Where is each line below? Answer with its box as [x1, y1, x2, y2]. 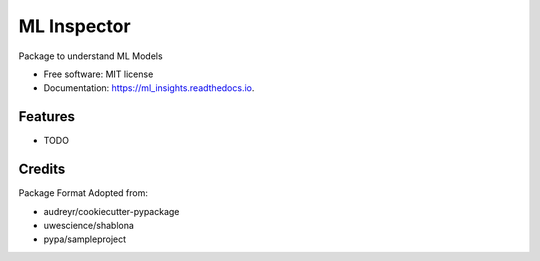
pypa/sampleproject [43, 233, 127, 245]
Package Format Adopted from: [18, 187, 149, 199]
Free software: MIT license [43, 68, 154, 80]
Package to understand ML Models [18, 50, 164, 62]
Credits [18, 161, 66, 178]
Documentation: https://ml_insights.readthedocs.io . [43, 82, 255, 94]
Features [18, 108, 75, 125]
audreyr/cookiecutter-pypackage [43, 205, 180, 217]
